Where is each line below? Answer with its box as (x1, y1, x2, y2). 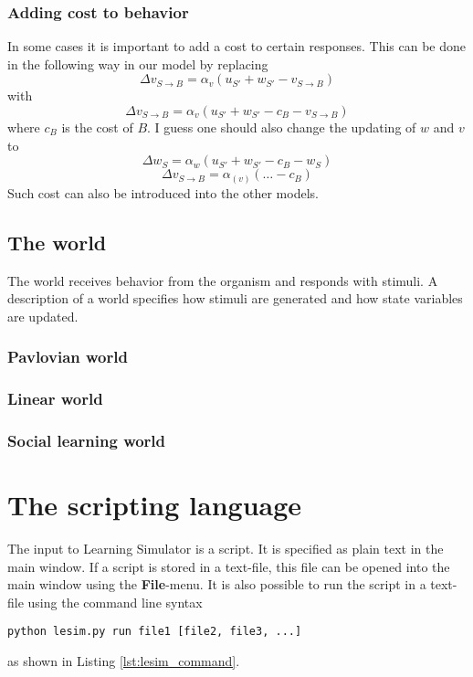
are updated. (7, 306, 79, 325)
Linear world (7, 387, 103, 410)
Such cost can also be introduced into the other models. (7, 183, 319, 202)
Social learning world (7, 428, 166, 451)
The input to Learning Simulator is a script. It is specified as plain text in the (7, 538, 444, 557)
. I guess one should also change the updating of (147, 118, 416, 136)
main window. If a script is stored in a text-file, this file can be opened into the (7, 556, 450, 576)
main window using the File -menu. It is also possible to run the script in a (7, 575, 426, 594)
